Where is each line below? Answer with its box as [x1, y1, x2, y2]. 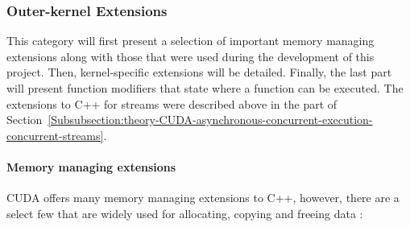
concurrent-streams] [6, 126, 104, 143]
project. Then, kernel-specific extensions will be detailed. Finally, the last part [6, 64, 392, 80]
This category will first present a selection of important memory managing [6, 32, 375, 49]
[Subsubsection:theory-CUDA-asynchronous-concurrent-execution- [48, 111, 373, 128]
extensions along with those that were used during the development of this [6, 47, 375, 64]
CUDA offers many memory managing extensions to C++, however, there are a [6, 189, 400, 206]
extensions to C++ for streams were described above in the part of [6, 95, 338, 112]
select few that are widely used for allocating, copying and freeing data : [6, 204, 363, 221]
